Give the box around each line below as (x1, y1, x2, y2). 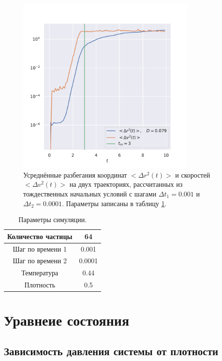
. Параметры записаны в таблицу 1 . (61, 198, 167, 208)
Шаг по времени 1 (13, 243, 67, 254)
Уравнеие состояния (4, 310, 130, 330)
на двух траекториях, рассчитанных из (69, 179, 183, 189)
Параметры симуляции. (18, 214, 87, 225)
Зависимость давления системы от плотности (4, 343, 219, 358)
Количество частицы (7, 231, 73, 241)
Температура (21, 268, 59, 278)
